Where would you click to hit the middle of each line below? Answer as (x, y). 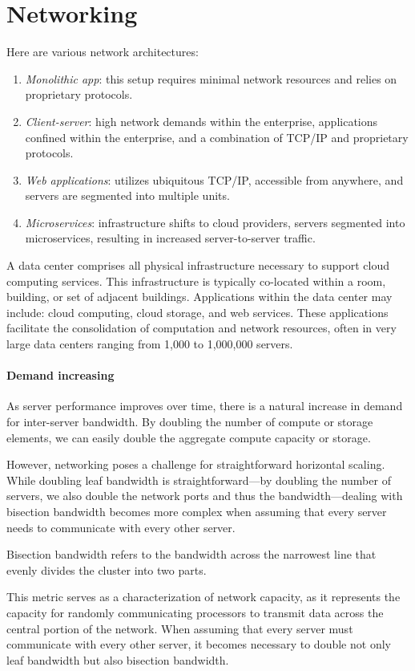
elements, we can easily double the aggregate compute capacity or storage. (189, 437)
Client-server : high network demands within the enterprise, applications (201, 121)
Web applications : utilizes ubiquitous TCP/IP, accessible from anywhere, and (214, 179)
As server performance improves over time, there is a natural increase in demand (205, 406)
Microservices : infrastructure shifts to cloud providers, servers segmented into (215, 222)
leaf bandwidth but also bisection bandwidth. (118, 659)
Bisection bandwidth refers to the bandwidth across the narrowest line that (191, 554)
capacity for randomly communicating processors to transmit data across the (195, 612)
